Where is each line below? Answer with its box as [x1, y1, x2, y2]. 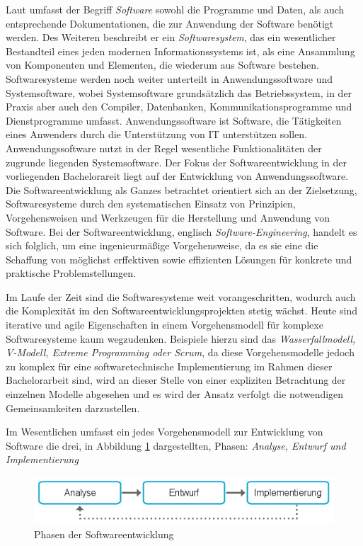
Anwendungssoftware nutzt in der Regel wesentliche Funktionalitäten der [6, 140, 322, 155]
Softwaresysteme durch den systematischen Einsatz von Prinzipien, [6, 196, 296, 211]
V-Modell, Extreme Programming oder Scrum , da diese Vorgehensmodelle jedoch [6, 345, 355, 360]
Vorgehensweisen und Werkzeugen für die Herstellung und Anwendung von [6, 210, 330, 224]
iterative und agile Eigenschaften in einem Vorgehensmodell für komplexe [6, 317, 323, 332]
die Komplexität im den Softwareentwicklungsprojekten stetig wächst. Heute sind [6, 303, 357, 318]
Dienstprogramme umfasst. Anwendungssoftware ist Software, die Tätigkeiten [6, 113, 342, 127]
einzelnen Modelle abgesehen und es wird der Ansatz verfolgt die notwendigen [6, 387, 344, 402]
